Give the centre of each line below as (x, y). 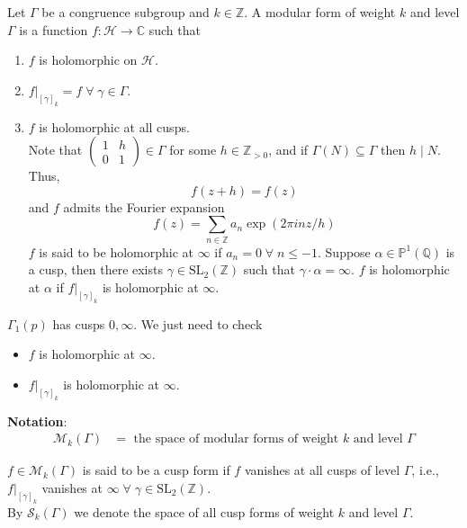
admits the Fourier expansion (144, 206)
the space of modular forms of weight (236, 439)
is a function (54, 29)
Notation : (37, 421)
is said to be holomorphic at (117, 251)
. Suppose (344, 251)
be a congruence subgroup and (126, 12)
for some (193, 150)
